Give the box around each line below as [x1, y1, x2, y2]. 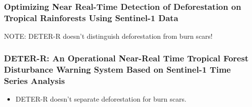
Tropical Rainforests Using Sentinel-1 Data [4, 11, 179, 24]
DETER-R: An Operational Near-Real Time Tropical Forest [4, 52, 249, 64]
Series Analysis [4, 74, 65, 86]
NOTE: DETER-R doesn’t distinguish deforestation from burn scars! [4, 31, 213, 41]
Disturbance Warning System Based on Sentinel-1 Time [4, 63, 231, 75]
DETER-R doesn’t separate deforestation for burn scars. [15, 93, 186, 104]
